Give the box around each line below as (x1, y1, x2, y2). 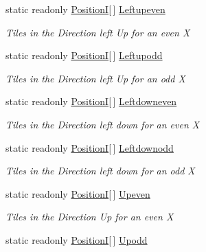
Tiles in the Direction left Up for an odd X (5, 71, 185, 85)
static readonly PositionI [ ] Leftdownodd (5, 140, 174, 154)
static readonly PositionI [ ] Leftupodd (5, 48, 163, 62)
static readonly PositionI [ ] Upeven (5, 186, 150, 201)
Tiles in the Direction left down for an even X (5, 117, 200, 131)
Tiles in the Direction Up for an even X (5, 209, 174, 224)
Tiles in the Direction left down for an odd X (5, 163, 195, 178)
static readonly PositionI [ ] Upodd (5, 232, 148, 247)
